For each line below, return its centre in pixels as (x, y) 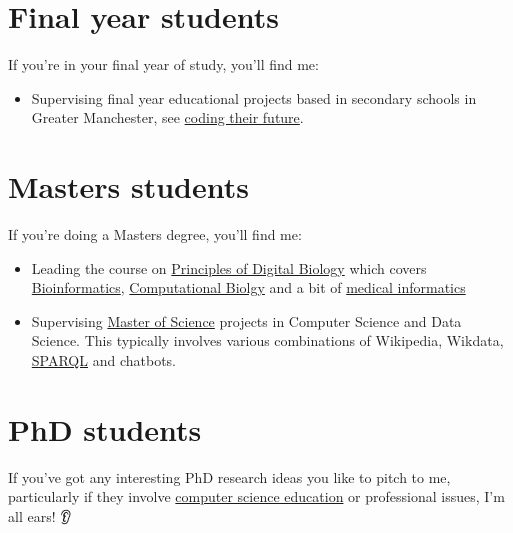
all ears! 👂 (40, 515)
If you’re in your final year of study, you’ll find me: (163, 64)
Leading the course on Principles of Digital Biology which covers (229, 267)
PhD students (105, 428)
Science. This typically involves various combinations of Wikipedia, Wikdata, (267, 340)
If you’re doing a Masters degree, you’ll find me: (155, 234)
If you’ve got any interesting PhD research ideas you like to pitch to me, (229, 476)
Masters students (128, 186)
